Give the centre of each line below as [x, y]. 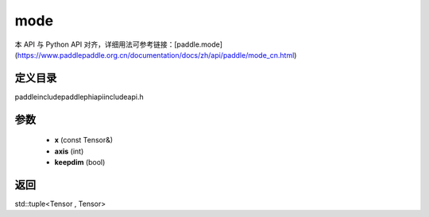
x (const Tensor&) [84, 140]
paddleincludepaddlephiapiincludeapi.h [79, 97]
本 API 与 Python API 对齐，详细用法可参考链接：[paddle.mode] [118, 44]
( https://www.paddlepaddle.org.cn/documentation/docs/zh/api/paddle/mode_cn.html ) [156, 55]
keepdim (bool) [80, 162]
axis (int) [69, 151]
